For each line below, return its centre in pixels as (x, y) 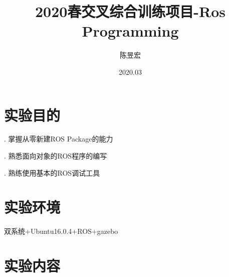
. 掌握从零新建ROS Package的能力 (59, 139)
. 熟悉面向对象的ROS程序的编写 (56, 156)
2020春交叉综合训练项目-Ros (130, 11)
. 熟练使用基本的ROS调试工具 (52, 172)
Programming (130, 31)
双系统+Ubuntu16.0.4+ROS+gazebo (61, 231)
